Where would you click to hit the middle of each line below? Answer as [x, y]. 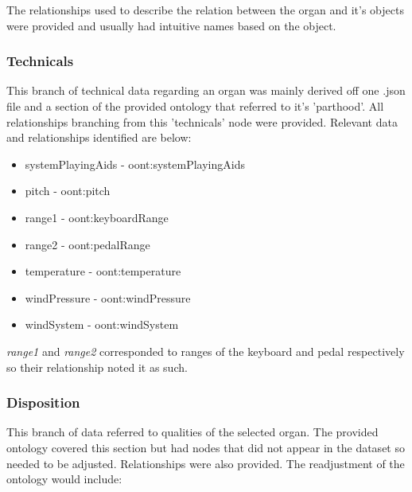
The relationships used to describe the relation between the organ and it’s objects [205, 10]
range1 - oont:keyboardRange [97, 217]
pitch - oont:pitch [68, 191]
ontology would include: [64, 479]
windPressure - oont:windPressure [108, 297]
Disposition [43, 402]
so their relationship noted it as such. [97, 367]
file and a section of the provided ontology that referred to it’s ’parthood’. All [195, 106]
